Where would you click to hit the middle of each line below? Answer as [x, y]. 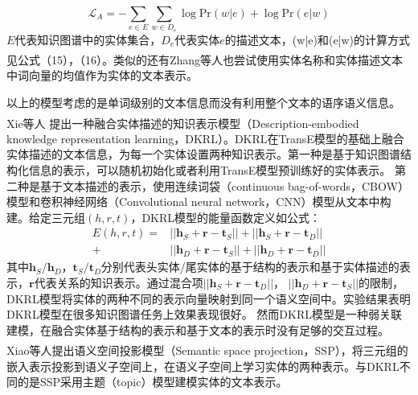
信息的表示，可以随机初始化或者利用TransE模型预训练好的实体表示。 [210, 169]
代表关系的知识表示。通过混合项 [119, 283]
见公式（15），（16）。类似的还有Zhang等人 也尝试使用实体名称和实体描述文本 [205, 59]
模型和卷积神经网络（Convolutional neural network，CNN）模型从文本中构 [199, 202]
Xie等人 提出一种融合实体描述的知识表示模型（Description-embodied [183, 123]
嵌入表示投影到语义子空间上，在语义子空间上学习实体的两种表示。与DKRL [203, 366]
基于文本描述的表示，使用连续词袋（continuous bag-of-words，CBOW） [224, 185]
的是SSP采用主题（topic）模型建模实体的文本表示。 [152, 382]
